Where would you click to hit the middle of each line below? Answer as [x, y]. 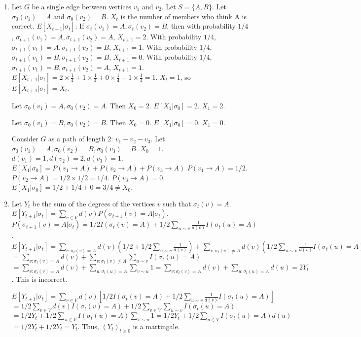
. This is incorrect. [39, 279]
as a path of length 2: [81, 139]
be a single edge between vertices [82, 6]
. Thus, [88, 326]
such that [177, 203]
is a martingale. [156, 326]
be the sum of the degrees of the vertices [94, 203]
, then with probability [201, 26]
